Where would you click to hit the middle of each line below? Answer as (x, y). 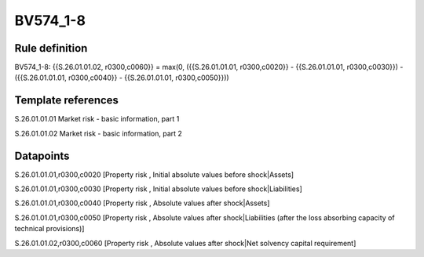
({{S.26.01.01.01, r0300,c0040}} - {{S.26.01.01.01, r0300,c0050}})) (122, 78)
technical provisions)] (49, 229)
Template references (67, 101)
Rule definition (51, 48)
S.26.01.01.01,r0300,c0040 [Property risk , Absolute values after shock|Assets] (142, 203)
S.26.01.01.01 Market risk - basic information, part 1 (97, 119)
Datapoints (42, 156)
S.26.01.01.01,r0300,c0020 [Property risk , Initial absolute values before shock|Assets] (154, 174)
